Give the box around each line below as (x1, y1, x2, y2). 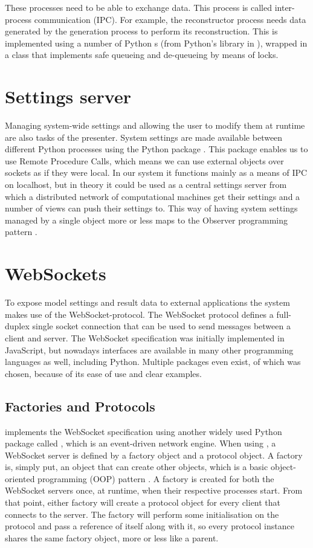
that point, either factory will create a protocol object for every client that (5, 496, 281, 509)
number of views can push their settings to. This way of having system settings (5, 202, 298, 214)
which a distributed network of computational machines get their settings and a (5, 190, 300, 202)
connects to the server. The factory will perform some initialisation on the (5, 508, 279, 520)
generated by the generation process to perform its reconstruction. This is (5, 25, 278, 37)
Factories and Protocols (5, 396, 155, 415)
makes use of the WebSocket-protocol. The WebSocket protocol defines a (5, 308, 274, 320)
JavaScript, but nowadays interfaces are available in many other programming (5, 343, 294, 356)
